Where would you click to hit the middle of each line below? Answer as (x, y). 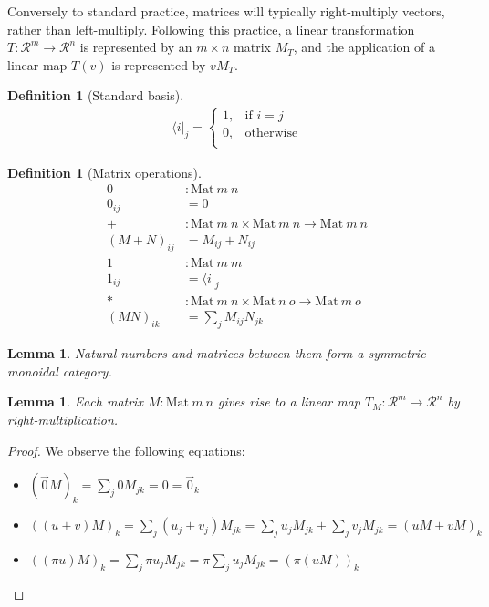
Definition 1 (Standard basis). (96, 95)
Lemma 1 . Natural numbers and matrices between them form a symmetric (217, 353)
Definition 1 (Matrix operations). (104, 172)
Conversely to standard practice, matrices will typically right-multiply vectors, (226, 11)
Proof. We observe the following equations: (126, 450)
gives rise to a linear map (289, 401)
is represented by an (136, 47)
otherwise (271, 134)
